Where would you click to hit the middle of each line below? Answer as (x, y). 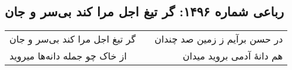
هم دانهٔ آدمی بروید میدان (233, 56)
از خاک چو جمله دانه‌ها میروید (68, 56)
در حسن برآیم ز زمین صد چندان (219, 39)
